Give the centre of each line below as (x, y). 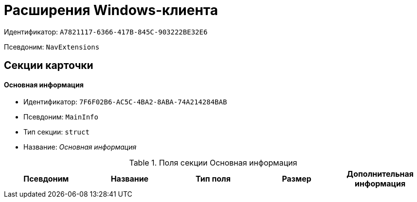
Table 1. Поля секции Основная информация (213, 163)
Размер (297, 179)
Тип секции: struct (56, 132)
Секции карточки (49, 66)
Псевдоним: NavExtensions (52, 47)
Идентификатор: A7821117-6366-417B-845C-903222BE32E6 (106, 32)
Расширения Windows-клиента (111, 10)
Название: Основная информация (80, 147)
